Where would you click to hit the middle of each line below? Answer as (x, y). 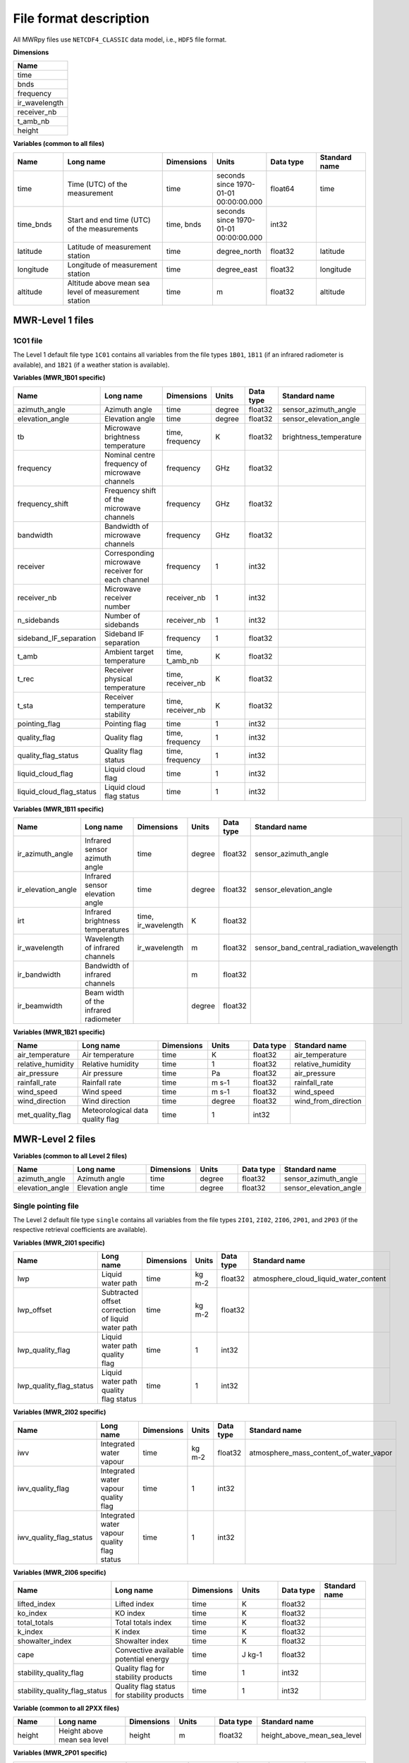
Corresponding (129, 553)
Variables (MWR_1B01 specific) (59, 378)
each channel (127, 580)
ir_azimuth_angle (45, 854)
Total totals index (144, 1623)
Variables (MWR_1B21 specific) (59, 1032)
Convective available (149, 1650)
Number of (122, 616)
